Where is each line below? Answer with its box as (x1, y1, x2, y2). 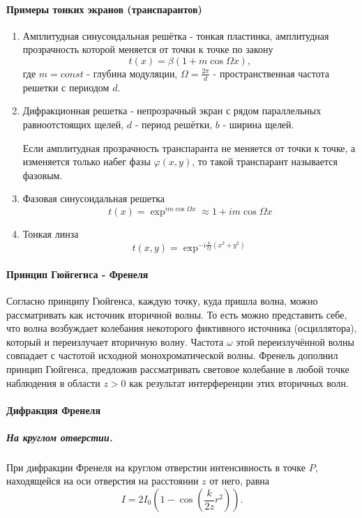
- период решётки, (135, 117, 213, 131)
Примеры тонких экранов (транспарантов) (6, 1, 202, 16)
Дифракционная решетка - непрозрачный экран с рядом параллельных (22, 103, 322, 118)
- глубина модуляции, (86, 66, 178, 80)
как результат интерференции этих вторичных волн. (129, 375, 349, 390)
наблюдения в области (6, 375, 100, 390)
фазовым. (22, 167, 63, 182)
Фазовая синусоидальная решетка (22, 191, 165, 206)
